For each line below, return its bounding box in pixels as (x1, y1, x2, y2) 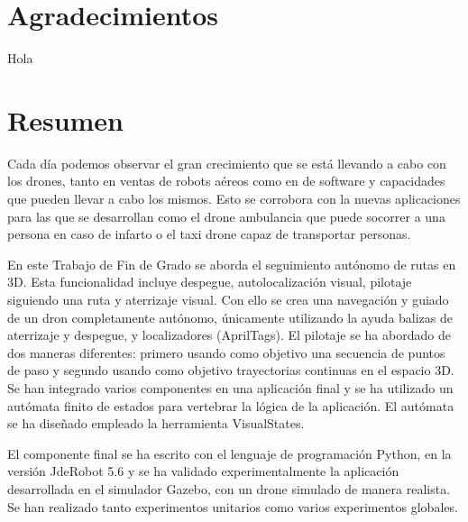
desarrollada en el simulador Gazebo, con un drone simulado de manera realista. (7, 479, 451, 498)
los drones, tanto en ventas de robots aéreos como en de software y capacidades (7, 171, 445, 190)
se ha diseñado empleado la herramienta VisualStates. (7, 414, 305, 433)
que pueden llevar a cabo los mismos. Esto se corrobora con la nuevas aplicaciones (7, 189, 461, 208)
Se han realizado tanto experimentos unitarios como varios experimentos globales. (7, 497, 458, 516)
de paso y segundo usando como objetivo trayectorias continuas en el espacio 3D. (7, 361, 454, 380)
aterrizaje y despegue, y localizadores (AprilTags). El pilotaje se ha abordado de (7, 325, 451, 344)
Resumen (7, 101, 124, 138)
